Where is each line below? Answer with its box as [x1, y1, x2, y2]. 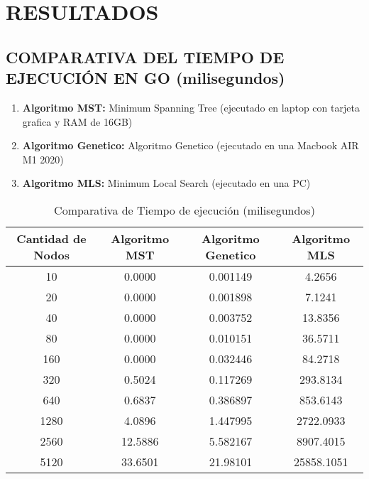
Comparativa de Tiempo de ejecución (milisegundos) [54, 201, 315, 218]
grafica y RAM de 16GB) [22, 114, 133, 129]
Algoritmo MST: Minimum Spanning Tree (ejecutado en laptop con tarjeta [22, 99, 360, 114]
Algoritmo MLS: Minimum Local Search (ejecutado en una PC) [22, 176, 311, 190]
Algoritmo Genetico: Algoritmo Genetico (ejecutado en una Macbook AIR [22, 138, 359, 153]
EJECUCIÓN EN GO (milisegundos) [6, 67, 285, 89]
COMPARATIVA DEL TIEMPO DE [6, 45, 285, 68]
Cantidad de [16, 230, 87, 247]
